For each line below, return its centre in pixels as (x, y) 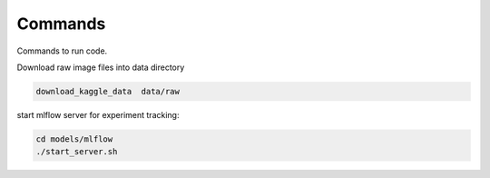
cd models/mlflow (74, 139)
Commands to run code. (62, 51)
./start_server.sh (77, 152)
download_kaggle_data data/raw (108, 91)
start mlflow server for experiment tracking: (98, 114)
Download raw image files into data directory (101, 67)
